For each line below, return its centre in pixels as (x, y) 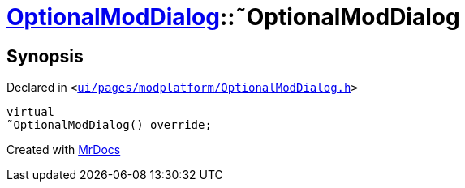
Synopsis (45, 56)
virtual (31, 112)
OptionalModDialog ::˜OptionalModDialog (233, 17)
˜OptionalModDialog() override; (109, 125)
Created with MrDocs (64, 150)
